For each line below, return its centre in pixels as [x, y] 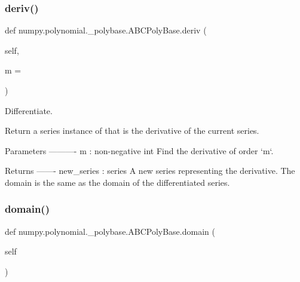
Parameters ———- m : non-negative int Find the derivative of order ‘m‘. [139, 150]
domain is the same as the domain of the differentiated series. [117, 182]
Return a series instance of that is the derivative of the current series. [132, 131]
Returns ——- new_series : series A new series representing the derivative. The [150, 171]
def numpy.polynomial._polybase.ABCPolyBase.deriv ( [106, 30]
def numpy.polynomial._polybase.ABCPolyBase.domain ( [110, 231]
